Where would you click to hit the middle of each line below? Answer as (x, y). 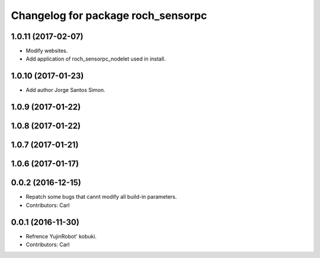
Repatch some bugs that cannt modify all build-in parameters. (101, 197)
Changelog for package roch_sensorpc (109, 15)
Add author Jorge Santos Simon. (66, 90)
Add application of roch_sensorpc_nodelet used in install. (96, 59)
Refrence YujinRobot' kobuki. (61, 236)
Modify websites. (47, 51)
